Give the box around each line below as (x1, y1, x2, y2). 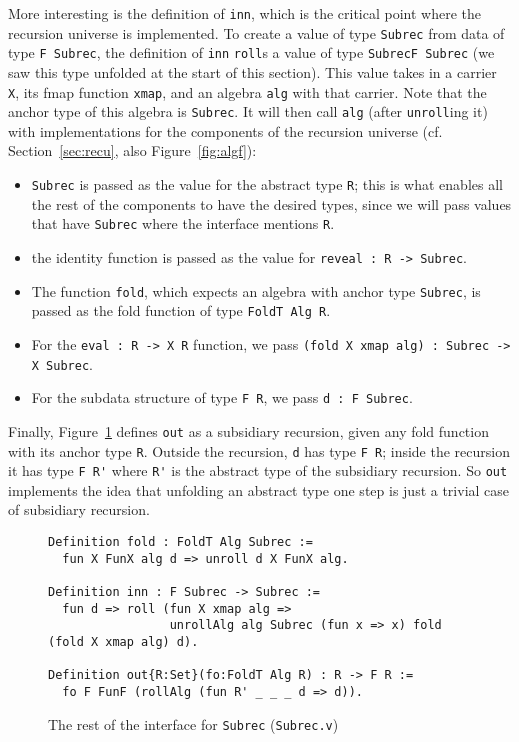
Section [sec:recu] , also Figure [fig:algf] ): (8, 140, 257, 161)
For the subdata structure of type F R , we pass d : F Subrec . (31, 387, 413, 408)
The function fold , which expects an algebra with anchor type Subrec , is (31, 280, 481, 301)
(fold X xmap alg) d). (48, 635, 199, 649)
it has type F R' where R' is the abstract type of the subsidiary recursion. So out (8, 460, 508, 481)
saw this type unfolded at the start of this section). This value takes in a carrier (8, 61, 497, 82)
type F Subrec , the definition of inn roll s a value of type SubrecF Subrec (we (8, 42, 495, 63)
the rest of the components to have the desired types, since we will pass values (31, 193, 512, 214)
